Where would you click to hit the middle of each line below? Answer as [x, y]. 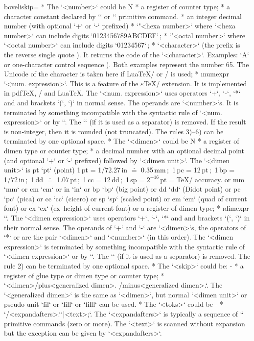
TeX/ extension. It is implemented [195, 83]
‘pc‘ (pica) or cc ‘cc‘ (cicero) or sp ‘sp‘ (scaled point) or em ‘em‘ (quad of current [126, 198]
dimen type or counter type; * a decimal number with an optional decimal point [124, 150]
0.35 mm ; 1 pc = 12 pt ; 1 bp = [188, 170]
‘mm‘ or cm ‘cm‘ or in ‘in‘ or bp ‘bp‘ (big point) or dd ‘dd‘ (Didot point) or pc [122, 189]
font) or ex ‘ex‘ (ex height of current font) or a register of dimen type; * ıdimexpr [127, 208]
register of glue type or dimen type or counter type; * [84, 275]
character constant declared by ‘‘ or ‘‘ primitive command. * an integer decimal [123, 16]
